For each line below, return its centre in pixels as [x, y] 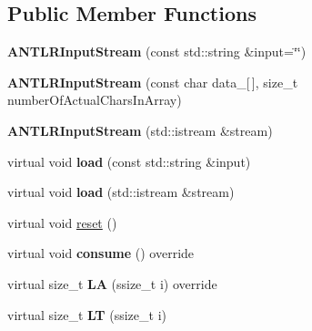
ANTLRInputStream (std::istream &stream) [140, 130]
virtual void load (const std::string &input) [129, 161]
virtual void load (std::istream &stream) [121, 192]
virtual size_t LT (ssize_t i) [87, 314]
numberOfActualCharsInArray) [95, 100]
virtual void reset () [62, 222]
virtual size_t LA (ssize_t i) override [112, 283]
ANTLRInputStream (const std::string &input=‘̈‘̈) [157, 52]
